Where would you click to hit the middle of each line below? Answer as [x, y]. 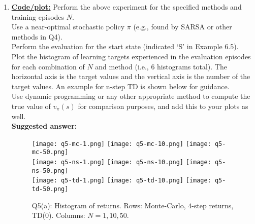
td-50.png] [50, 189]
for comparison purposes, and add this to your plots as [163, 106]
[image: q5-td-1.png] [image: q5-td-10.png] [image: [121, 181]
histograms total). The [192, 66]
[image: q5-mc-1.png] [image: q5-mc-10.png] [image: [121, 144]
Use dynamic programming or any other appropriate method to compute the [131, 96]
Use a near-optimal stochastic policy [68, 27]
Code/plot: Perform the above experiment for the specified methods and [126, 7]
